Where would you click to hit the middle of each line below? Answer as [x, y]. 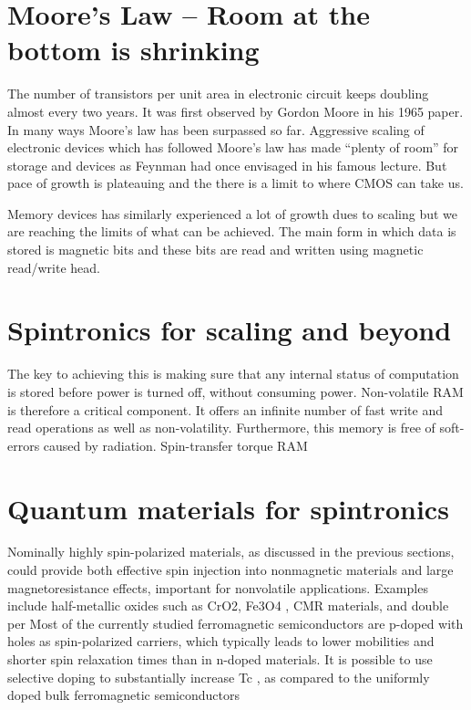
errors [24, 445]
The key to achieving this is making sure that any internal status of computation [233, 374]
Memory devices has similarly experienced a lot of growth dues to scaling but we [233, 213]
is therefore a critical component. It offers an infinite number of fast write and [225, 409]
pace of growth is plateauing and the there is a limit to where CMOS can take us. [235, 183]
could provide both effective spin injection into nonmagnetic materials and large [230, 570]
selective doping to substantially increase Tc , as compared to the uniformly [219, 677]
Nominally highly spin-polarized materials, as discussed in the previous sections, [231, 552]
